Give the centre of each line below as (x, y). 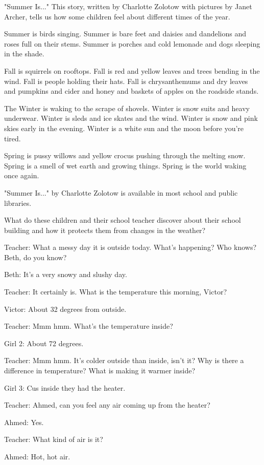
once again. (22, 175)
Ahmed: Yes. (24, 422)
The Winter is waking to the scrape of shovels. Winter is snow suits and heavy (127, 108)
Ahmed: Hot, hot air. (37, 456)
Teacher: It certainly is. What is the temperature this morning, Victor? (116, 292)
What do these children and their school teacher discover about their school (123, 220)
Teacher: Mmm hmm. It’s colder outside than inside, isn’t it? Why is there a (124, 360)
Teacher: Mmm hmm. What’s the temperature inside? (89, 326)
